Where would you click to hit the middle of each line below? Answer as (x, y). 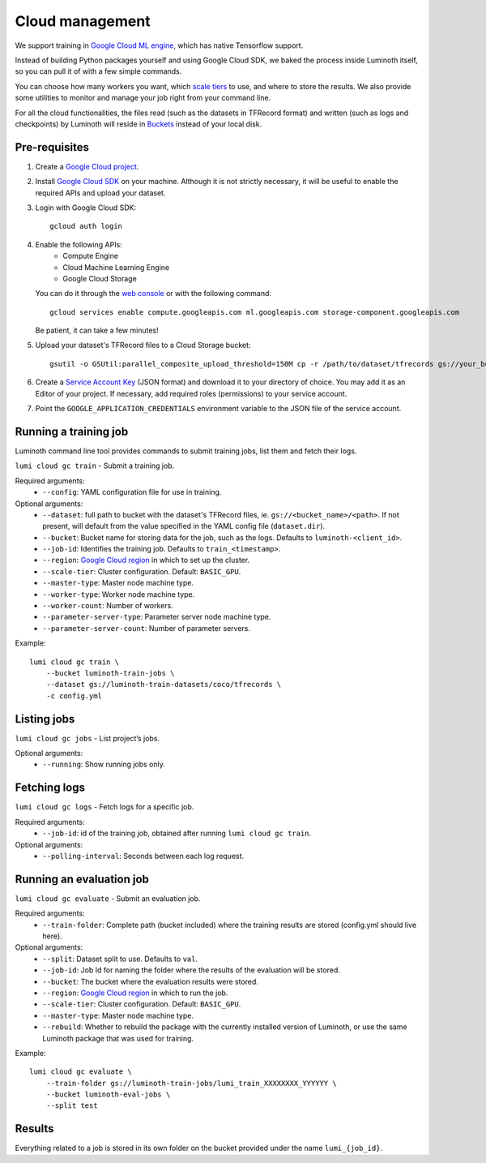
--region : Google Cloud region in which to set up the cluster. (146, 560)
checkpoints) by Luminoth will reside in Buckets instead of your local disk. (139, 124)
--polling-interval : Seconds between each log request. (143, 856)
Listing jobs (45, 719)
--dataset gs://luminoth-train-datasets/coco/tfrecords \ (164, 684)
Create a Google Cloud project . (87, 166)
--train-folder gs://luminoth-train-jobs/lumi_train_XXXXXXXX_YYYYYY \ (191, 1083)
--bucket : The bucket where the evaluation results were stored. (151, 981)
